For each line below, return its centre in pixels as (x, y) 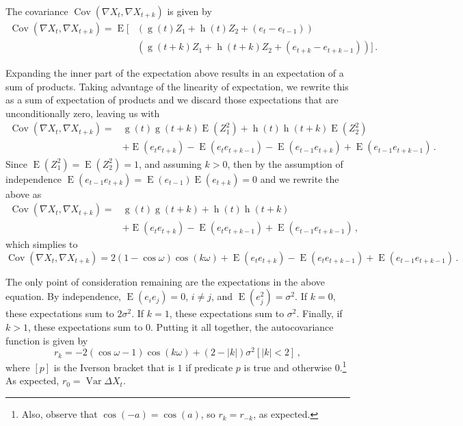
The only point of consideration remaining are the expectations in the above (165, 281)
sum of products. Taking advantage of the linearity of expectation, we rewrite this (177, 86)
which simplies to (42, 244)
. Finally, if (319, 313)
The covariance (37, 11)
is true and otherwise (288, 367)
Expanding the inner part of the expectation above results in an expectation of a (175, 73)
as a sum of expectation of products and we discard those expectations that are (172, 100)
